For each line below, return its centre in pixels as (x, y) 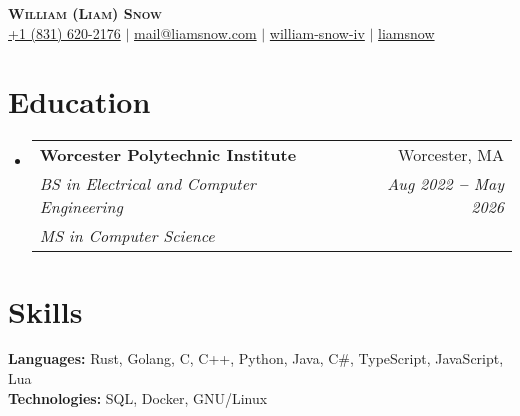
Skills (45, 310)
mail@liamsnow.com (195, 32)
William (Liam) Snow (85, 13)
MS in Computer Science (127, 236)
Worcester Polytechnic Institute (168, 155)
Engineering (81, 207)
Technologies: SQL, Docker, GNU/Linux (138, 397)
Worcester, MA (451, 155)
